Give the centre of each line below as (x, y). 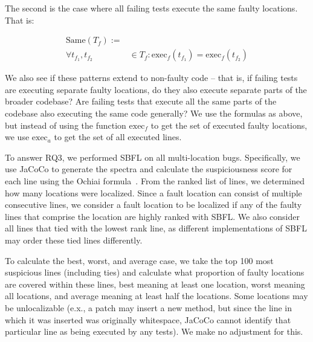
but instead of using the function (66, 125)
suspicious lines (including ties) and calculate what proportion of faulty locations (155, 272)
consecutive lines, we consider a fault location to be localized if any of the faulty (153, 205)
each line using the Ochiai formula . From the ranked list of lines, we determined (155, 181)
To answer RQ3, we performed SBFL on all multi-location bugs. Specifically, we (153, 157)
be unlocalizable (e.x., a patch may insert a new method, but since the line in (149, 307)
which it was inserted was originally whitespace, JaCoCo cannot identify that (148, 319)
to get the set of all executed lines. (118, 137)
